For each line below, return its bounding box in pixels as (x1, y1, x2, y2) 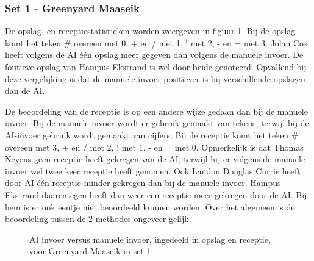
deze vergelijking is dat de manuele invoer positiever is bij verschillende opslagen (5, 72, 305, 85)
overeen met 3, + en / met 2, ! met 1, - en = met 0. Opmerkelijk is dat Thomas (5, 140, 304, 153)
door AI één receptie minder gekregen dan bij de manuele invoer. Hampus (5, 176, 281, 189)
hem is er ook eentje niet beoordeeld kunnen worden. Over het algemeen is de (5, 200, 295, 213)
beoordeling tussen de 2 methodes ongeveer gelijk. (5, 212, 191, 225)
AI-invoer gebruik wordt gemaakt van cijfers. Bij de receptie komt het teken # (5, 128, 299, 141)
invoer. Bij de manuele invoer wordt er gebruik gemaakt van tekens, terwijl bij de (5, 116, 309, 129)
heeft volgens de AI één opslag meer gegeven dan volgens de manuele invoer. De (5, 48, 304, 61)
